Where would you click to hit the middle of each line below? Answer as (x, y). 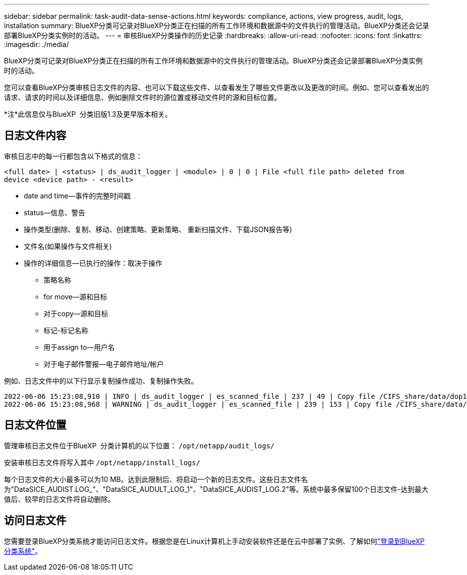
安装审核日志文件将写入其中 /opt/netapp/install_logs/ (102, 462)
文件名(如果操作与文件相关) (68, 246)
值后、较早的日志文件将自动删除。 (59, 499)
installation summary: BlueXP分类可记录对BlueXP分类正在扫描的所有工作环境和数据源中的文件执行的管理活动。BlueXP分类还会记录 (217, 25)
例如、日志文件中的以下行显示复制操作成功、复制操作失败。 (101, 381)
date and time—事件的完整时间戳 (77, 195)
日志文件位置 (35, 425)
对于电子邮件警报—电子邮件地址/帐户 (104, 364)
